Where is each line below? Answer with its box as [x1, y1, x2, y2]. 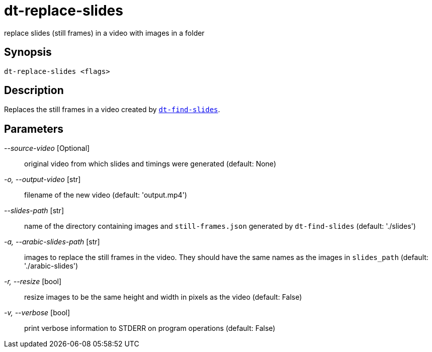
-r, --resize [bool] [4, 277, 62, 286]
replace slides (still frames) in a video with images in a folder [4, 28, 205, 37]
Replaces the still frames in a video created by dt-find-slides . [4, 105, 220, 114]
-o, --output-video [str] [4, 175, 81, 184]
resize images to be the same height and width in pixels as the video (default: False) [24, 293, 302, 302]
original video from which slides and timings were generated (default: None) [24, 159, 276, 168]
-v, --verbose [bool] [4, 308, 70, 317]
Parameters [4, 122, 63, 135]
